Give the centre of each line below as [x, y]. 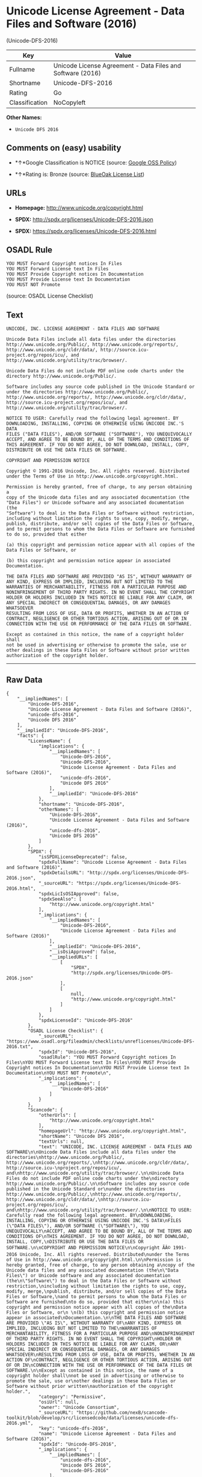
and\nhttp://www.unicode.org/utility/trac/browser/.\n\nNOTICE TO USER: [99, 1210]
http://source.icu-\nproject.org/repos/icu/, [64, 1168]
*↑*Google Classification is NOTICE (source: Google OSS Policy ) [96, 162]
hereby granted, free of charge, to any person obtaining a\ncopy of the [101, 1265]
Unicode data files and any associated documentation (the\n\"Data [93, 1270]
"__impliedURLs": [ [73, 957]
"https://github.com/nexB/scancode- [122, 1413]
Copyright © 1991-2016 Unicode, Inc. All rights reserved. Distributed [98, 471]
